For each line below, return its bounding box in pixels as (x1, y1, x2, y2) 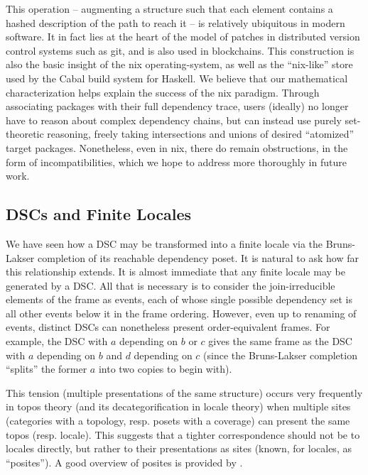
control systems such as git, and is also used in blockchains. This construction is (6, 43, 355, 58)
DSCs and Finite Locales (6, 203, 192, 225)
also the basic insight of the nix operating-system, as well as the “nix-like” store (6, 57, 353, 72)
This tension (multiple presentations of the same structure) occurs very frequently (6, 385, 363, 400)
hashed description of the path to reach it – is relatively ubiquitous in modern (6, 15, 345, 30)
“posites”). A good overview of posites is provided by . (6, 454, 243, 469)
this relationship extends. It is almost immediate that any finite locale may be (6, 264, 345, 279)
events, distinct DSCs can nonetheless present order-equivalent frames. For (6, 320, 330, 334)
